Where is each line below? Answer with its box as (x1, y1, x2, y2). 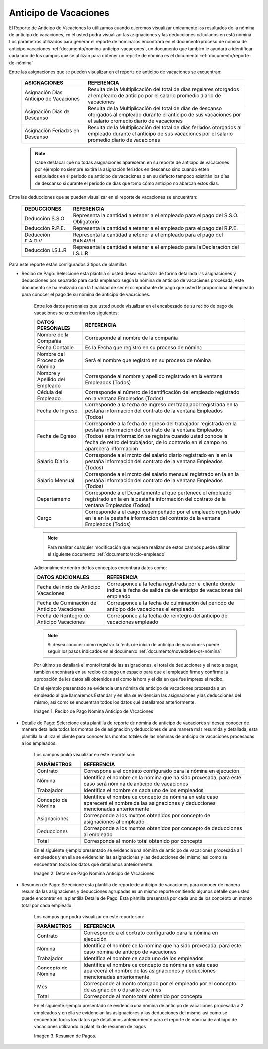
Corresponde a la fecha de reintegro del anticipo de (107, 612, 228, 619)
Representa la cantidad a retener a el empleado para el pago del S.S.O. (73, 212, 239, 219)
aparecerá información (85, 445, 138, 452)
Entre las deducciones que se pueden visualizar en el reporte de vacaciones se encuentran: (9, 194, 198, 200)
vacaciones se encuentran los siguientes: (34, 310, 119, 316)
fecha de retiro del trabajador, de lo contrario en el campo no (85, 439, 228, 446)
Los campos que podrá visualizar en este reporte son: (34, 913, 144, 919)
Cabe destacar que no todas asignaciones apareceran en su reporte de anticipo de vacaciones (35, 160, 229, 165)
